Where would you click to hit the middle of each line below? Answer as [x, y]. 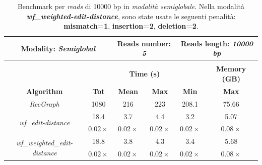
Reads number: [144, 43]
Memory [231, 69]
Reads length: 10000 [217, 43]
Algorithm [44, 91]
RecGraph [44, 103]
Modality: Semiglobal [58, 48]
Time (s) [145, 74]
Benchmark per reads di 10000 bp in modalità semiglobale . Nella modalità [131, 6]
